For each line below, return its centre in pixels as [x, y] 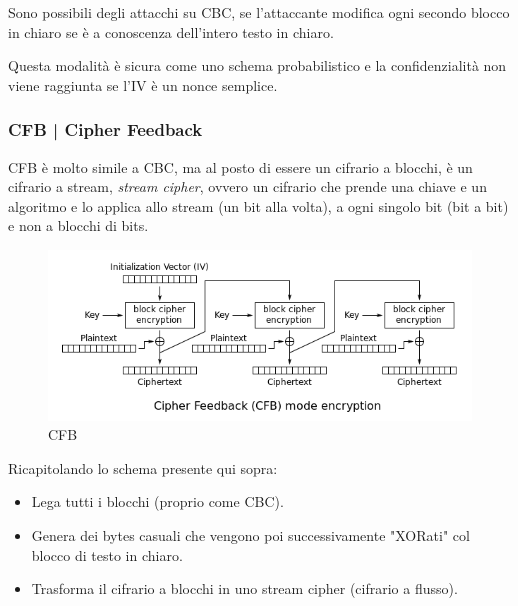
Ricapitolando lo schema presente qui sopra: [143, 467]
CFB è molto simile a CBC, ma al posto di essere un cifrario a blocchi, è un [240, 166]
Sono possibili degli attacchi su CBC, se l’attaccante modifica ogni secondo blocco [259, 12]
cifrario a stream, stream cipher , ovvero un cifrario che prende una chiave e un [247, 186]
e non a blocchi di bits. [78, 225]
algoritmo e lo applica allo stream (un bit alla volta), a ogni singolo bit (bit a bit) [258, 205]
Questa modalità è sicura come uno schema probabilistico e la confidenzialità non [257, 65]
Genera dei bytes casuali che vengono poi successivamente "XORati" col [250, 535]
